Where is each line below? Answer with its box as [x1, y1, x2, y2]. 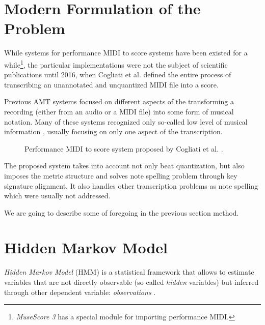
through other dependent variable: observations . [4, 286, 156, 297]
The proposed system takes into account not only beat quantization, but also [4, 160, 245, 171]
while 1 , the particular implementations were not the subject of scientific [4, 57, 228, 70]
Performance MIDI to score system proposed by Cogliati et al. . [24, 143, 223, 154]
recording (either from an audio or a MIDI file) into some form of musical [4, 106, 234, 116]
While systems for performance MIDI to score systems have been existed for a [4, 47, 248, 58]
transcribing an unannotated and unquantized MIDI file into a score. [4, 79, 219, 90]
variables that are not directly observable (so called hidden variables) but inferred [4, 277, 259, 287]
